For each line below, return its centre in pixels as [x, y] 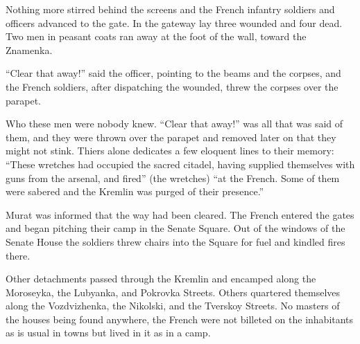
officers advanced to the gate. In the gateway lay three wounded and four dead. [174, 22]
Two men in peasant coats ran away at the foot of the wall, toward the [156, 36]
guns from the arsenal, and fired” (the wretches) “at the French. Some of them [173, 178]
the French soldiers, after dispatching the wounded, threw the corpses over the [172, 86]
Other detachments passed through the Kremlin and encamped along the [161, 279]
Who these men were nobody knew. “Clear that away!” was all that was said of [174, 124]
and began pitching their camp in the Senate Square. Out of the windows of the [175, 228]
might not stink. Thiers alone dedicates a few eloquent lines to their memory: [170, 151]
